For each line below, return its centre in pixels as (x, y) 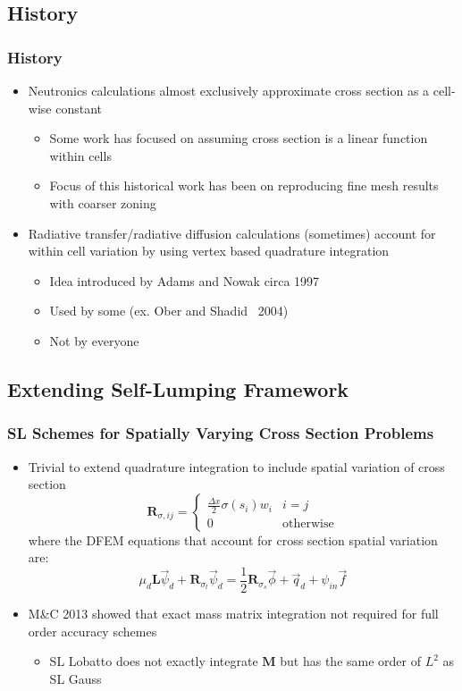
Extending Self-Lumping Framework (178, 388)
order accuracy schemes (92, 631)
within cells (80, 155)
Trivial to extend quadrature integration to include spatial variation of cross (236, 466)
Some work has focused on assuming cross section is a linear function (239, 138)
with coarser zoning (103, 202)
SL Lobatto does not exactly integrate (154, 661)
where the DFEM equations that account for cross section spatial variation (233, 539)
